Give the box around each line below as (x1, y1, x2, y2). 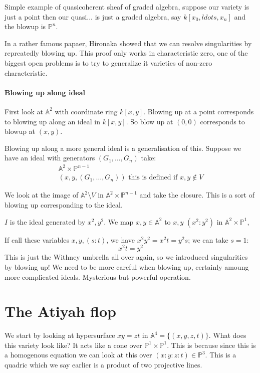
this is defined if (128, 174, 178, 181)
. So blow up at (126, 116, 173, 126)
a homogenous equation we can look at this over (5, 349, 152, 360)
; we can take (188, 234, 228, 245)
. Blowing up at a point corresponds (143, 106, 254, 116)
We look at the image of (5, 190, 79, 200)
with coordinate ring (55, 106, 118, 116)
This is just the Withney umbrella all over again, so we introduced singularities (5, 252, 248, 262)
